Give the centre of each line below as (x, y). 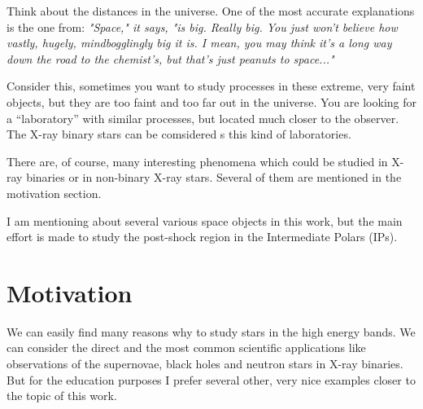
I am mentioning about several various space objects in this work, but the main (205, 220)
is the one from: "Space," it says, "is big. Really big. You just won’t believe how (202, 26)
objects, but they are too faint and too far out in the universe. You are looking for (212, 101)
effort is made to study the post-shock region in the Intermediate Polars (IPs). (202, 237)
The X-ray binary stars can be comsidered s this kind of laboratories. (179, 134)
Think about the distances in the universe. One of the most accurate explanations (211, 11)
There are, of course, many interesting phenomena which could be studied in (197, 161)
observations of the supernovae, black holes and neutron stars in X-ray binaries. (205, 364)
